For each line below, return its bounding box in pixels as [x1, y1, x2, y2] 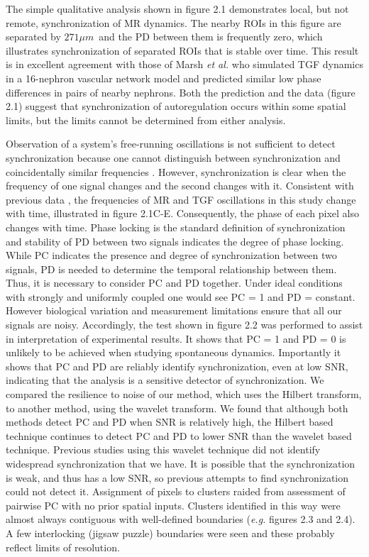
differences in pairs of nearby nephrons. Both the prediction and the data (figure [6, 84, 356, 99]
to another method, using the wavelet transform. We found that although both [6, 400, 348, 415]
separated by [6, 29, 61, 44]
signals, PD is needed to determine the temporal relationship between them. [6, 261, 337, 276]
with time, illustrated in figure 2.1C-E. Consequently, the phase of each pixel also [6, 206, 359, 221]
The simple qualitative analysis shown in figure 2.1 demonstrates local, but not [6, 1, 349, 16]
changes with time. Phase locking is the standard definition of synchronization [6, 219, 346, 234]
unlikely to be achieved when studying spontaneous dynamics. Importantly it [6, 345, 341, 360]
